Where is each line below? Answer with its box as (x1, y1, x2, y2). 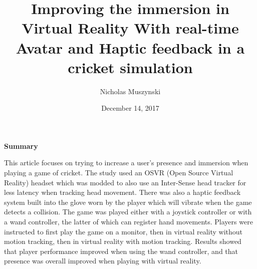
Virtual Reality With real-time (22, 18, 239, 38)
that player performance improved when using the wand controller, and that (4, 245, 238, 256)
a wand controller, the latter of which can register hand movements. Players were (4, 216, 253, 227)
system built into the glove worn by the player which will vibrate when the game (4, 196, 252, 207)
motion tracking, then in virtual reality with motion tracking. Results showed (4, 236, 241, 246)
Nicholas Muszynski (100, 86, 161, 96)
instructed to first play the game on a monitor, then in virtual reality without (4, 226, 242, 236)
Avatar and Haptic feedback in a (16, 37, 245, 58)
